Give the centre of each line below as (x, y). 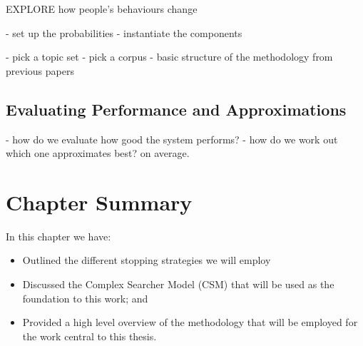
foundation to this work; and (85, 298)
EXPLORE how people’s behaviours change (102, 9)
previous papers (40, 70)
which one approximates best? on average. (98, 153)
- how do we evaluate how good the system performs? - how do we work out (172, 139)
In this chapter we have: (58, 236)
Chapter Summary (99, 202)
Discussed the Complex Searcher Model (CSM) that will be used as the (178, 284)
